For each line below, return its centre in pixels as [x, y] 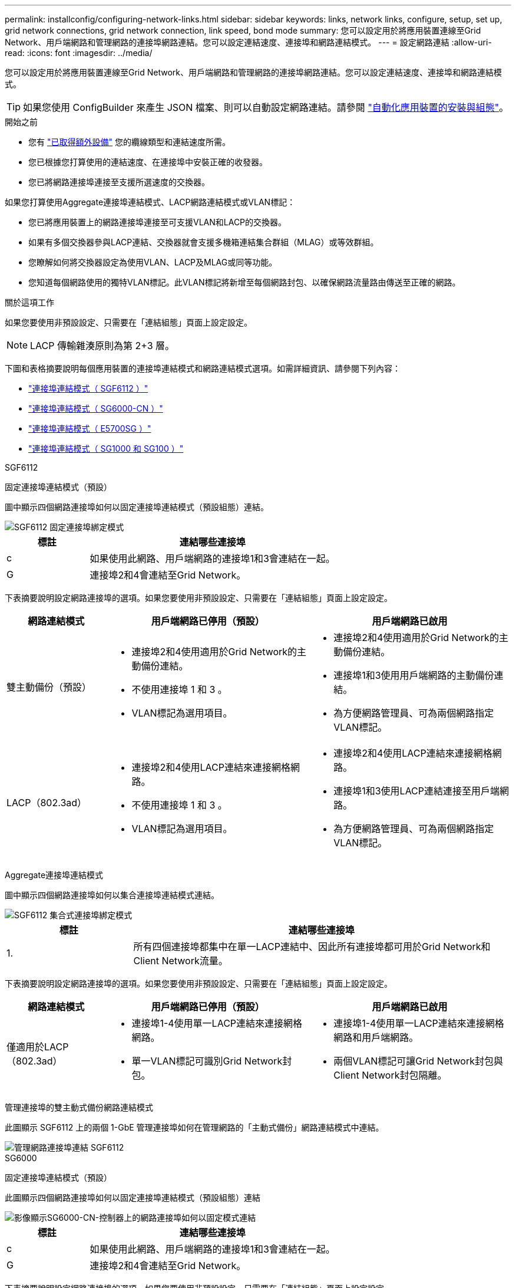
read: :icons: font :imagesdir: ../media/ [79, 53]
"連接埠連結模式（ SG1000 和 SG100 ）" [106, 448]
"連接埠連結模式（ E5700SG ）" [90, 428]
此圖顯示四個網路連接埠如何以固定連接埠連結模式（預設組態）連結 [133, 1197]
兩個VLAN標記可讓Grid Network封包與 [418, 1061]
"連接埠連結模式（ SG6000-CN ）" [96, 408]
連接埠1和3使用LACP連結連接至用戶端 [417, 791]
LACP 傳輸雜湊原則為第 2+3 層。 [102, 346]
